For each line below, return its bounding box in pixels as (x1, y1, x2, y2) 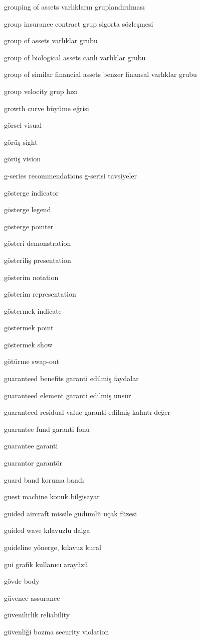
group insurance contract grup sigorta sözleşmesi (4, 18, 153, 29)
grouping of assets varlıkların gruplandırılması (4, 2, 145, 12)
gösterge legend (4, 204, 51, 215)
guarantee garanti (4, 440, 58, 451)
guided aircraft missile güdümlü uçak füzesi (4, 508, 137, 518)
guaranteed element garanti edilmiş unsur (4, 390, 131, 400)
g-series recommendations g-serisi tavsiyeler (4, 170, 137, 180)
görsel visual (4, 120, 42, 130)
